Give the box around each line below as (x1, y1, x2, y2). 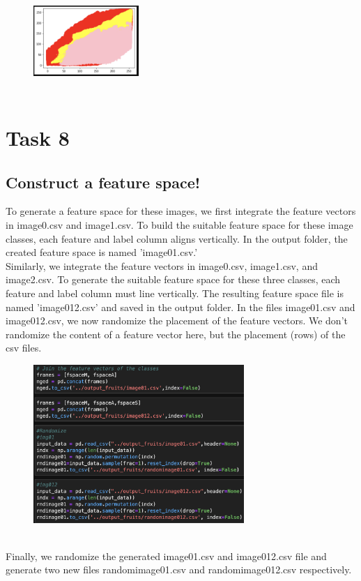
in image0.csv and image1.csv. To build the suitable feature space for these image (6, 217, 353, 232)
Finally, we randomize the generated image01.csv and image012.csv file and (6, 548, 327, 563)
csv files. (6, 340, 42, 355)
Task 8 (6, 123, 70, 151)
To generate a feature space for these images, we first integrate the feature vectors (6, 204, 356, 218)
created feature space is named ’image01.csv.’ (6, 245, 198, 259)
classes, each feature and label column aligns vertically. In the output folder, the (6, 231, 348, 246)
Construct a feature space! (6, 171, 201, 193)
